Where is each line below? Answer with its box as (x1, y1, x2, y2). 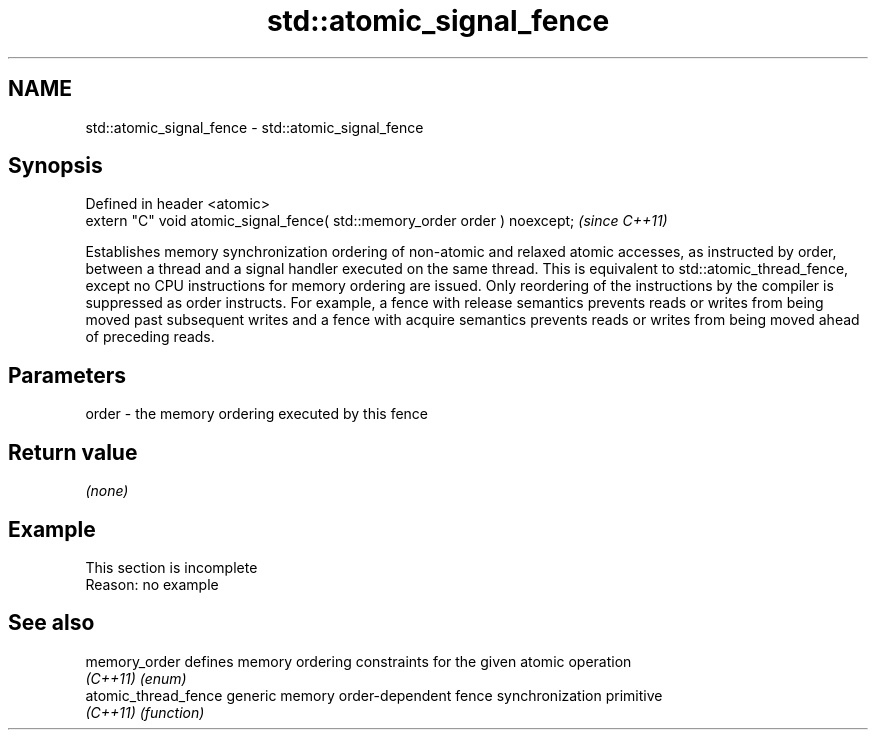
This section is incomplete (85, 558, 258, 576)
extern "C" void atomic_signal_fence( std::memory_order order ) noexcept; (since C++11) (85, 212, 668, 230)
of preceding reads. (85, 328, 215, 346)
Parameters (8, 362, 126, 388)
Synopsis (8, 153, 103, 179)
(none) (85, 482, 129, 500)
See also (8, 610, 95, 636)
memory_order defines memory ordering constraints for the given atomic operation (85, 652, 632, 670)
